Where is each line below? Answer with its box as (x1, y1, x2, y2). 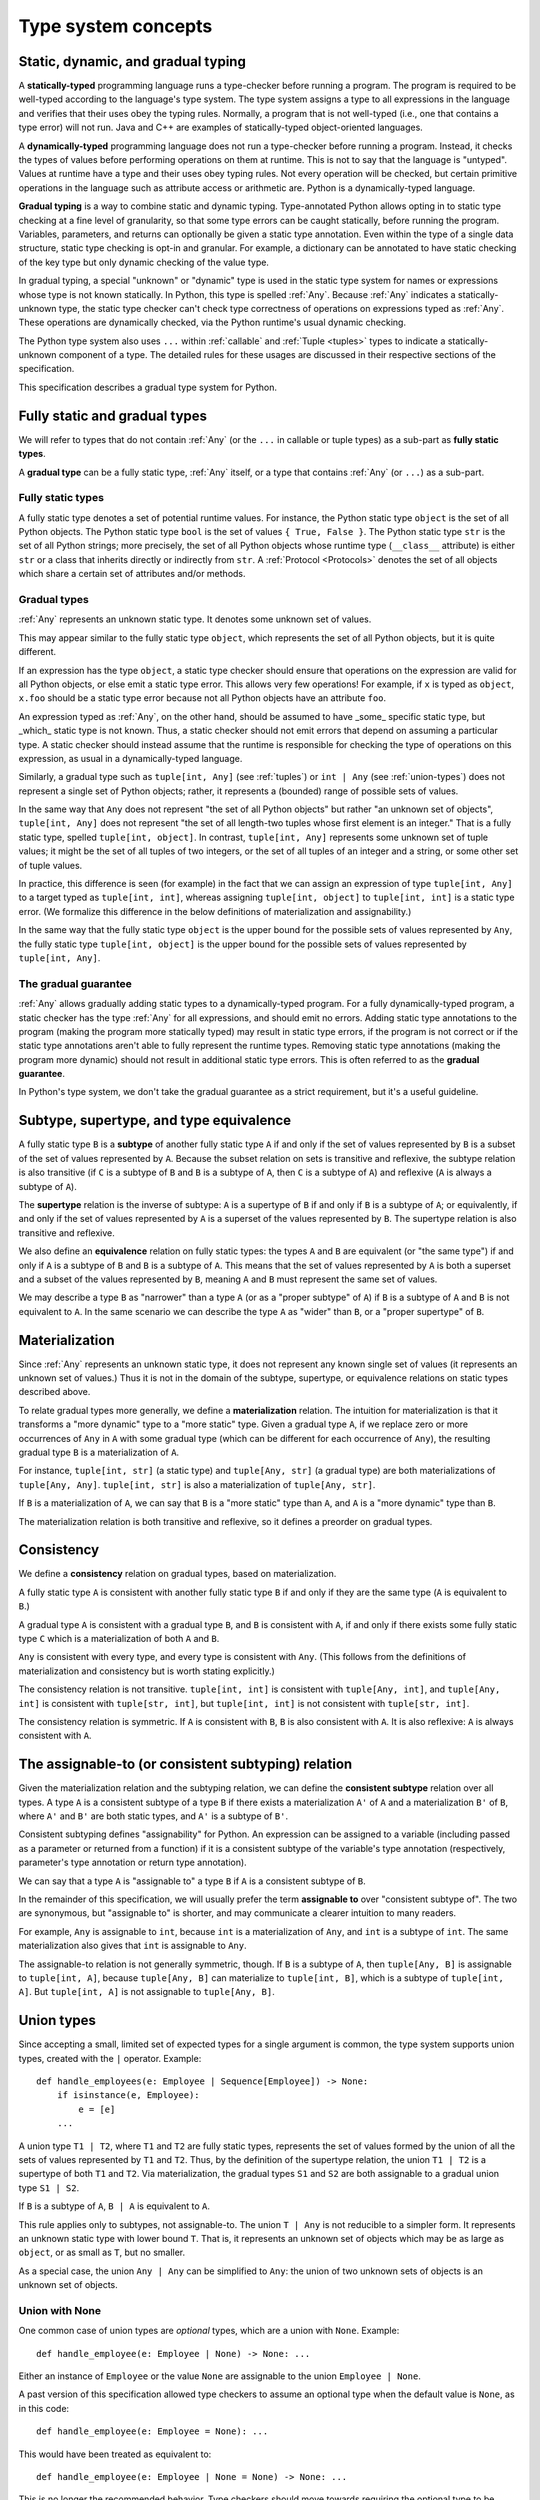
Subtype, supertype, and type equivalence (18, 1112, 292, 1129)
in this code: (18, 2402, 70, 2414)
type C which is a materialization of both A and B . (18, 1632, 220, 1644)
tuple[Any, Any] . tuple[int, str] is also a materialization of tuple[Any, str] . (18, 1478, 376, 1490)
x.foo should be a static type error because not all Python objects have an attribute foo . (18, 692, 387, 704)
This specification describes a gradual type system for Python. (18, 381, 278, 393)
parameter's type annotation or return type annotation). (18, 1856, 247, 1869)
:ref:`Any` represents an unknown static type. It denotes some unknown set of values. (18, 613, 372, 625)
